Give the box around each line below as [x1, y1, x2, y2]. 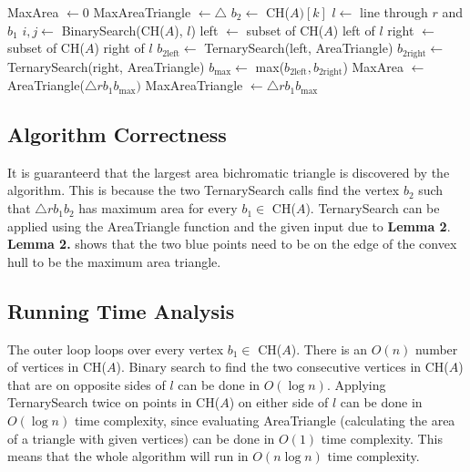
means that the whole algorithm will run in [7, 446, 249, 466]
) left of [332, 20, 375, 39]
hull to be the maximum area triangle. [7, 251, 221, 271]
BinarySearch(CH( [61, 20, 165, 39]
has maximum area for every [78, 199, 238, 218]
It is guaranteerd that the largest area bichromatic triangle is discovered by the [7, 162, 450, 181]
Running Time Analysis [7, 296, 235, 324]
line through [360, 3, 428, 21]
